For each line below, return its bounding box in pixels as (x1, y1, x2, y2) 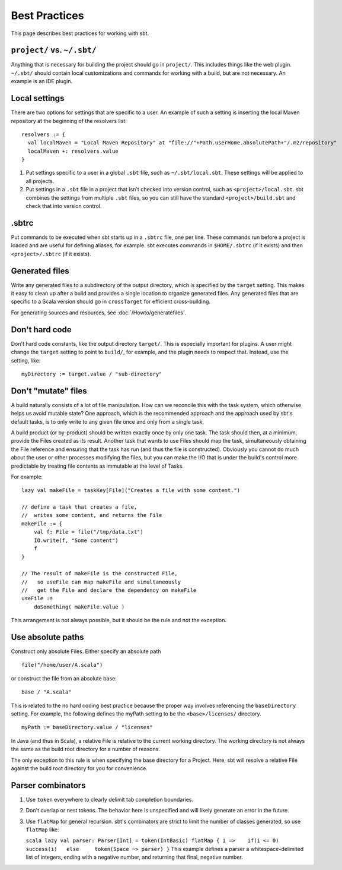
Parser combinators (11, 780, 86, 790)
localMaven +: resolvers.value (27, 147, 119, 155)
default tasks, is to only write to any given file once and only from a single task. (11, 418, 204, 425)
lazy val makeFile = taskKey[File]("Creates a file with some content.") (21, 487, 241, 494)
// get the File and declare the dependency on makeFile (21, 587, 197, 594)
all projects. (25, 177, 55, 184)
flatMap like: (25, 826, 59, 833)
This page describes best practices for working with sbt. (11, 30, 149, 37)
